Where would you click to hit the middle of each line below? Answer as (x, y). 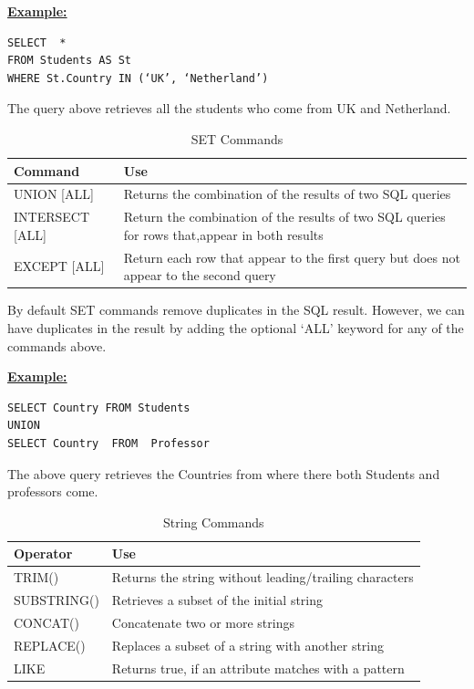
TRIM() (36, 577)
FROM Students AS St (70, 61)
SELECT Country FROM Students (99, 407)
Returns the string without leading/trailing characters (263, 577)
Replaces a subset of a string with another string (248, 645)
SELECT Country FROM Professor (108, 443)
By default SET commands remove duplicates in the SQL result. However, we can (236, 310)
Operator (43, 553)
